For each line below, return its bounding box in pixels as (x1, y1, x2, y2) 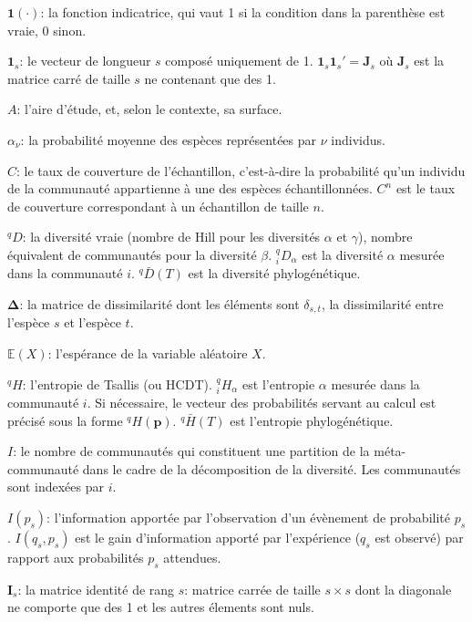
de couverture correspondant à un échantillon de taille (7, 196, 309, 215)
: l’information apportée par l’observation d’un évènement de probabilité (46, 507, 450, 526)
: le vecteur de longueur (19, 51, 151, 70)
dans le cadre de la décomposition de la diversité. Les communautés (82, 459, 461, 478)
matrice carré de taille (7, 68, 130, 88)
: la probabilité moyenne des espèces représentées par (20, 130, 317, 149)
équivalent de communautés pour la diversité (7, 244, 257, 264)
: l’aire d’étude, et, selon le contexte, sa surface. (16, 99, 282, 119)
